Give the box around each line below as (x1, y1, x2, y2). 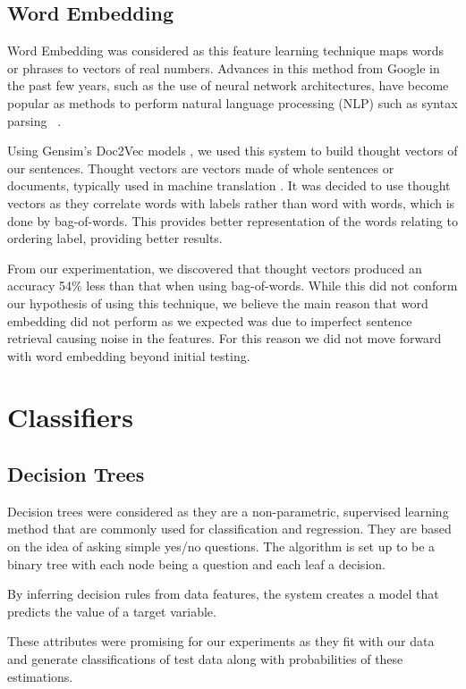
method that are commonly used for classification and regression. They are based (7, 519, 452, 538)
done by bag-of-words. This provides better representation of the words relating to (7, 211, 458, 230)
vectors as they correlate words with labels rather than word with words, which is (7, 193, 455, 212)
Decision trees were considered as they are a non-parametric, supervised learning (7, 501, 449, 520)
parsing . (7, 111, 62, 130)
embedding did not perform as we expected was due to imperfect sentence (7, 311, 412, 330)
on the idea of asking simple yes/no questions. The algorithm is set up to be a (7, 537, 436, 556)
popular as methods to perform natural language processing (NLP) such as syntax (7, 93, 458, 112)
